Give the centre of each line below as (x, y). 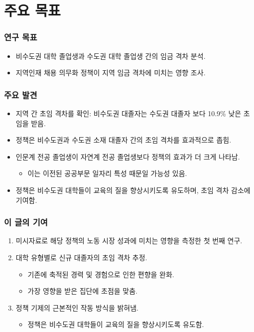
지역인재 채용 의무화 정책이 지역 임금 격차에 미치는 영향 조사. (111, 73)
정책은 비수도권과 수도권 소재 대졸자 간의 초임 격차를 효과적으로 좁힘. (124, 140)
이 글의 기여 (26, 222)
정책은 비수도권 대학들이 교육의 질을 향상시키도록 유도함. (116, 324)
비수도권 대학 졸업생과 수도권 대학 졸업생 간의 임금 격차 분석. (111, 56)
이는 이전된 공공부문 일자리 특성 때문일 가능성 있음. (107, 173)
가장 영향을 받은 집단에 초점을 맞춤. (82, 291)
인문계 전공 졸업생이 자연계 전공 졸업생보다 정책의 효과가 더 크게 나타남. (128, 156)
